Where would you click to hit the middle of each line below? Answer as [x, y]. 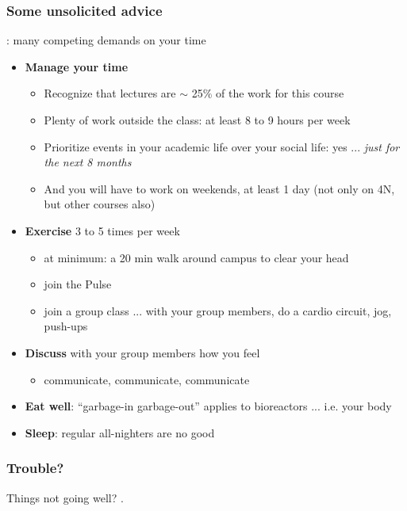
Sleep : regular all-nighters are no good [120, 432]
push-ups [66, 326]
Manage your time [77, 66]
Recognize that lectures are [110, 93]
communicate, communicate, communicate [147, 379]
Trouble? [35, 468]
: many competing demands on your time [106, 40]
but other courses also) [100, 204]
